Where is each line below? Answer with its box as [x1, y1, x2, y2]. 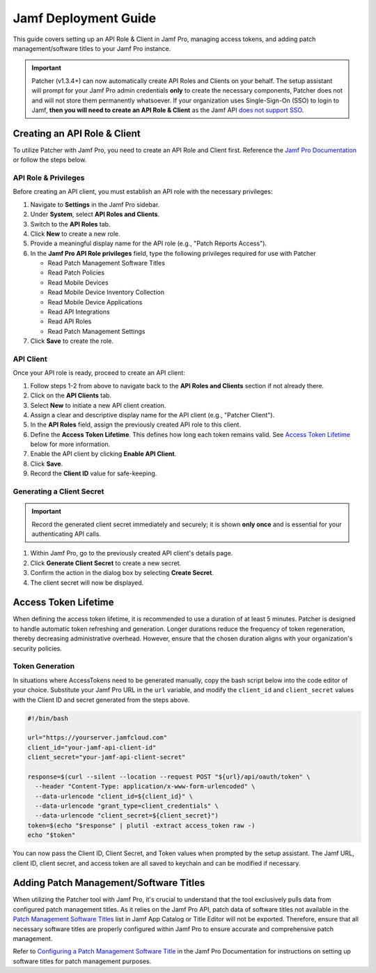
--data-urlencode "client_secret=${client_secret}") [35, 812, 219, 820]
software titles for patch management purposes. [13, 957, 152, 965]
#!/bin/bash [27, 714, 69, 722]
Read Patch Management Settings [47, 327, 146, 335]
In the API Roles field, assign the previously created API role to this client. [30, 420, 242, 429]
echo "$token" [27, 832, 76, 839]
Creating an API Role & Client [13, 128, 141, 139]
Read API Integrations [47, 307, 111, 316]
